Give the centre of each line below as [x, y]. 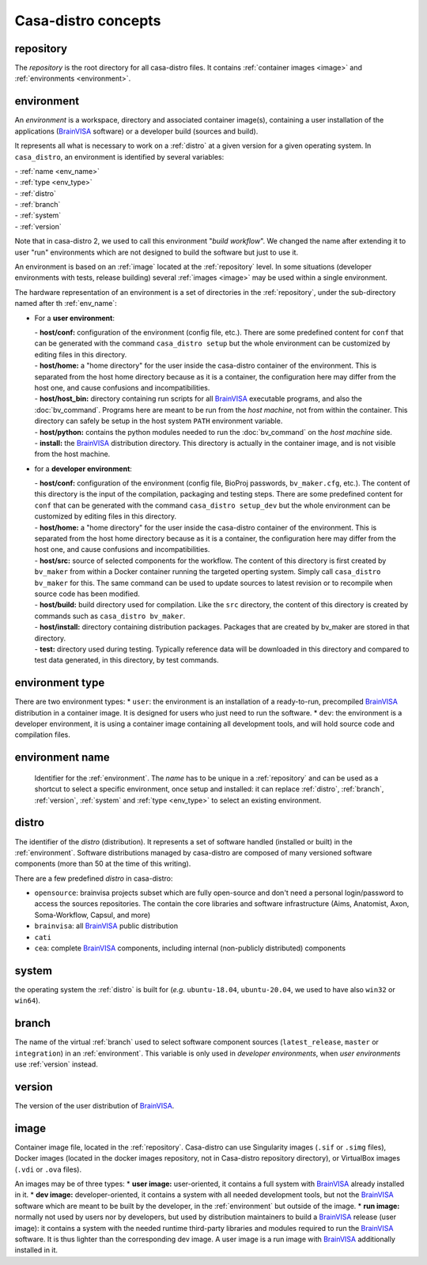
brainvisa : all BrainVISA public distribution [106, 926]
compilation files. [42, 734]
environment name [62, 758]
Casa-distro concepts [88, 21]
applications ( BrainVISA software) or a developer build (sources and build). [136, 131]
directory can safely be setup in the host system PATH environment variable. [159, 421]
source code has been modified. [87, 594]
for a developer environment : [83, 468]
